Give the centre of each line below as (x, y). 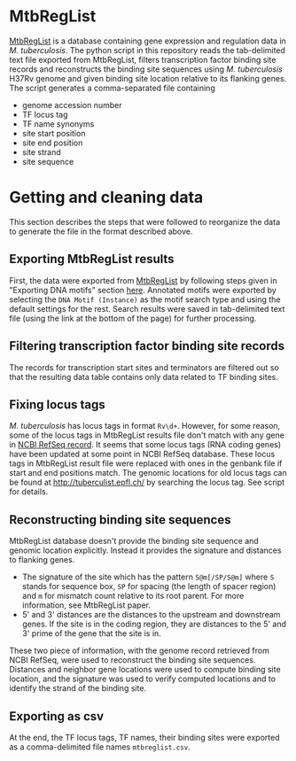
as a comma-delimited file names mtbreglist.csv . (100, 747)
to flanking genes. (42, 560)
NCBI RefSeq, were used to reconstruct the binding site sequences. (132, 660)
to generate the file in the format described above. (101, 231)
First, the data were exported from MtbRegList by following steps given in (143, 280)
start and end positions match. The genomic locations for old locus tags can (148, 473)
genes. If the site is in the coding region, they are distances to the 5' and (154, 624)
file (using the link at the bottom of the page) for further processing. (133, 318)
